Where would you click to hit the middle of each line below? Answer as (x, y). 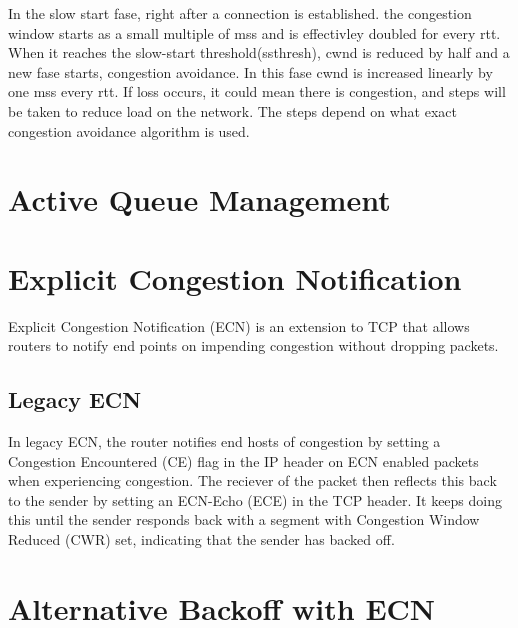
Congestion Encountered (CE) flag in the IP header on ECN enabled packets (243, 460)
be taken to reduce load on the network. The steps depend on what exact (232, 110)
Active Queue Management (199, 199)
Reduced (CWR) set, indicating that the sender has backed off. (201, 539)
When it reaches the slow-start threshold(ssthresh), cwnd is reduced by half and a (259, 52)
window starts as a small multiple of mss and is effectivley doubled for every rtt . (254, 32)
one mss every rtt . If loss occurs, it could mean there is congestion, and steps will (257, 91)
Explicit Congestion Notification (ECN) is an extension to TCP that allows (239, 325)
